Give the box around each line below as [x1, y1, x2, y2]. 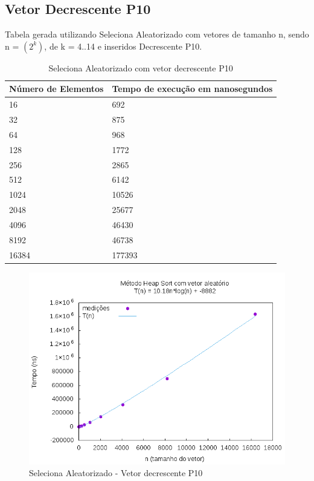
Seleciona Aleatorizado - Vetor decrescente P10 [29, 466, 203, 479]
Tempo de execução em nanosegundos [112, 82, 273, 95]
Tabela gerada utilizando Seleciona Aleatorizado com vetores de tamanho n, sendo [5, 28, 309, 41]
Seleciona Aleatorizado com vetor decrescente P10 [48, 61, 233, 74]
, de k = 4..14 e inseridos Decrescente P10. [44, 39, 202, 52]
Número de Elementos [9, 82, 104, 95]
